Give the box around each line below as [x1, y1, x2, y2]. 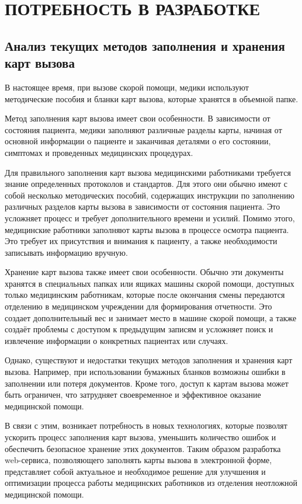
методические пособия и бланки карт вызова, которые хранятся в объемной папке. [5, 92, 298, 105]
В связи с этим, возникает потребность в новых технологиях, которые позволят [5, 419, 287, 432]
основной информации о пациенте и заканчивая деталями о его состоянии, [5, 135, 271, 147]
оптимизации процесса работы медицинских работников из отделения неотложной [5, 477, 298, 489]
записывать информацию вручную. [5, 246, 128, 258]
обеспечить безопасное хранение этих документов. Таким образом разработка [5, 442, 281, 454]
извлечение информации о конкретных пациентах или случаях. [5, 334, 228, 346]
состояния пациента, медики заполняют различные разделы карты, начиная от [5, 123, 282, 135]
